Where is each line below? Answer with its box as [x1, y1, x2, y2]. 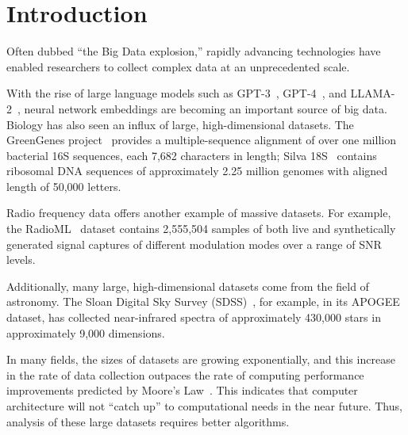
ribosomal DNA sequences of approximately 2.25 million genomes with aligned [6, 162, 388, 179]
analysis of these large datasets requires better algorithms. [6, 413, 290, 429]
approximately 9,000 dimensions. [6, 324, 165, 341]
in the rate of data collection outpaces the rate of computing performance [6, 366, 364, 383]
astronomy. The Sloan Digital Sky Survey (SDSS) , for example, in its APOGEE [6, 293, 400, 310]
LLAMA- [350, 85, 395, 101]
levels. [6, 251, 36, 268]
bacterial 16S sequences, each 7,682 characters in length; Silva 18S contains [6, 147, 377, 163]
